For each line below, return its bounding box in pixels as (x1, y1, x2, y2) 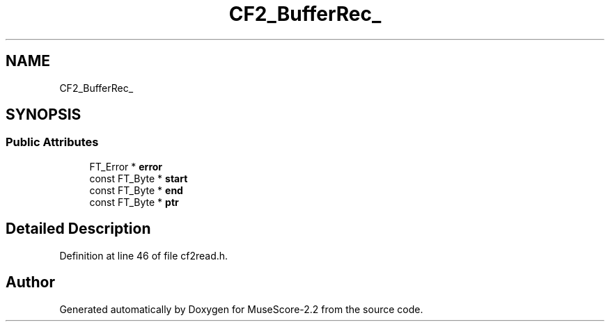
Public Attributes (6, 135, 99, 150)
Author (6, 273, 55, 292)
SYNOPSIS (6, 106, 81, 124)
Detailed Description (6, 220, 151, 238)
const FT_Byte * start (89, 172, 188, 184)
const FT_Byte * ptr (89, 196, 179, 208)
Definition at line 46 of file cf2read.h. (59, 249, 228, 262)
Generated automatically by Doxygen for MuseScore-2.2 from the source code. (59, 303, 423, 315)
